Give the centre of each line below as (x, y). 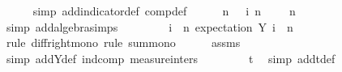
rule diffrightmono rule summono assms (123, 42)
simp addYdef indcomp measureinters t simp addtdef (171, 58)
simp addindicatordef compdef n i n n (164, 11)
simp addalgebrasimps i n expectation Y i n (150, 26)
